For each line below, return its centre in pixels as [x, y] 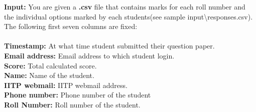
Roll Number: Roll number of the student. [72, 104]
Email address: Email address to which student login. [89, 55]
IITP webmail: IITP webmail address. [66, 85]
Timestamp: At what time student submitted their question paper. [109, 46]
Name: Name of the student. [49, 75]
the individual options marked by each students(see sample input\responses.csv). [129, 16]
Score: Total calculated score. [50, 65]
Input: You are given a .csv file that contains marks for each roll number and [125, 6]
